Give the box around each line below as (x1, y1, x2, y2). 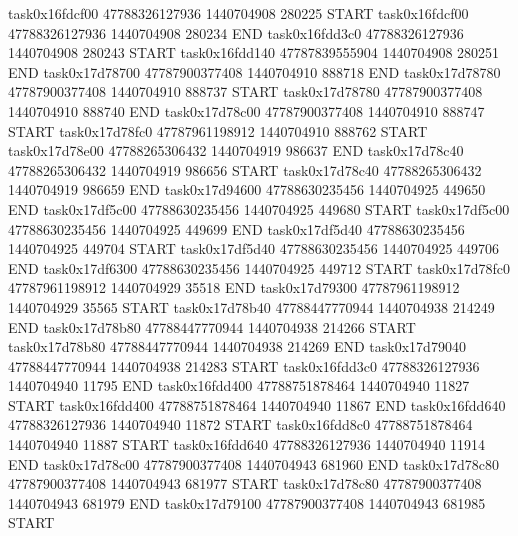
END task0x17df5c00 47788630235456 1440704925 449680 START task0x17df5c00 (8, 198, 510, 219)
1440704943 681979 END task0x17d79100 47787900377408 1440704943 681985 (8, 492, 486, 513)
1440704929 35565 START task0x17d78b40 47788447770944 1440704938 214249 (8, 296, 495, 317)
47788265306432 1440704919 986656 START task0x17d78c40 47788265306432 (8, 159, 482, 180)
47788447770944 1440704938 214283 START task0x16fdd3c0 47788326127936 (8, 355, 480, 376)
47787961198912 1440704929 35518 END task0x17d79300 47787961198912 (8, 277, 460, 298)
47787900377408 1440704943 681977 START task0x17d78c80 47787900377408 (8, 473, 482, 494)
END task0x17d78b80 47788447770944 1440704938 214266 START (8, 316, 416, 337)
